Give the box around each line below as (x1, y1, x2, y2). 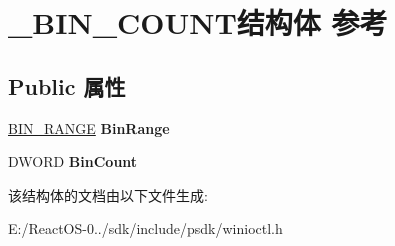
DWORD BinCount (8, 151, 138, 172)
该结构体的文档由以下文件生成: (8, 184, 208, 205)
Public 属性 (8, 70, 126, 101)
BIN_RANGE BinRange (8, 117, 170, 138)
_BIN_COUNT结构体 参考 (8, 2, 388, 43)
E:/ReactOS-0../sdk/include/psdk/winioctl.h (8, 218, 283, 239)
